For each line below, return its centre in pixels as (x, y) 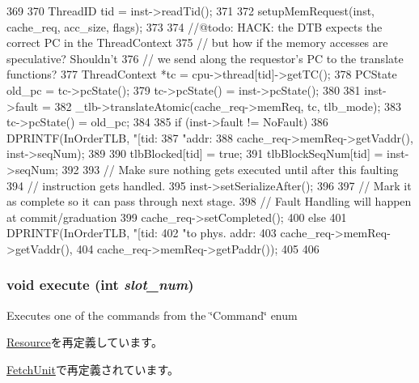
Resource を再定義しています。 (85, 342)
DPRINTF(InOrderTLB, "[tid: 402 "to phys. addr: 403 (142, 233)
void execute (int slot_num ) (100, 285)
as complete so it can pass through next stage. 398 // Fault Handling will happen (209, 201)
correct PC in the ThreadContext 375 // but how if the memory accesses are (197, 43)
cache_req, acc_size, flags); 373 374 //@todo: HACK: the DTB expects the (195, 26)
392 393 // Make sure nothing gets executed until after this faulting (230, 169)
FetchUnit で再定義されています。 (93, 369)
